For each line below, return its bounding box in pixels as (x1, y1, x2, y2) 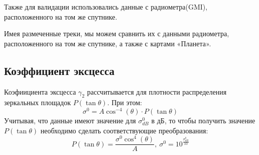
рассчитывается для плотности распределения (87, 86, 227, 97)
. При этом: (107, 97, 142, 108)
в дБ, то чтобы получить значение (151, 115, 255, 126)
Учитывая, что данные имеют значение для (4, 115, 136, 126)
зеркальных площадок (4, 97, 71, 108)
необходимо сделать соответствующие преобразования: (40, 125, 208, 135)
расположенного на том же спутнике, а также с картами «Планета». (4, 38, 211, 48)
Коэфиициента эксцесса (4, 86, 76, 97)
